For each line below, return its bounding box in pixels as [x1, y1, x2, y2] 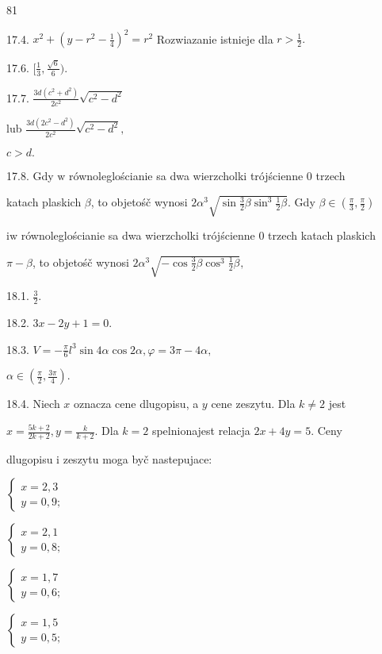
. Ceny [311, 422, 342, 439]
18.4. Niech [6, 395, 60, 412]
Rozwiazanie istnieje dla [156, 30, 273, 47]
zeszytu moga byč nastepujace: [63, 450, 212, 467]
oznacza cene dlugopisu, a [74, 395, 199, 412]
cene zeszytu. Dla [211, 395, 296, 412]
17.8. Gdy [6, 167, 54, 183]
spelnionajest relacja [151, 422, 250, 439]
